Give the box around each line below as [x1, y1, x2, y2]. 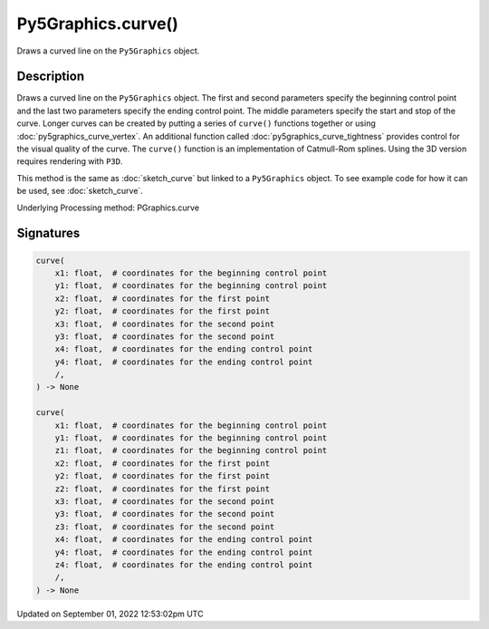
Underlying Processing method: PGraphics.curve [16, 202, 199, 213]
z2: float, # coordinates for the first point [54, 483, 271, 494]
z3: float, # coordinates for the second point [54, 521, 275, 532]
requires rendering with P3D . [16, 156, 123, 167]
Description [16, 69, 85, 84]
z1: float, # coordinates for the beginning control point [54, 445, 328, 456]
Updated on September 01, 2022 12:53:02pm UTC [16, 608, 204, 619]
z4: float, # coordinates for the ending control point [54, 559, 313, 570]
